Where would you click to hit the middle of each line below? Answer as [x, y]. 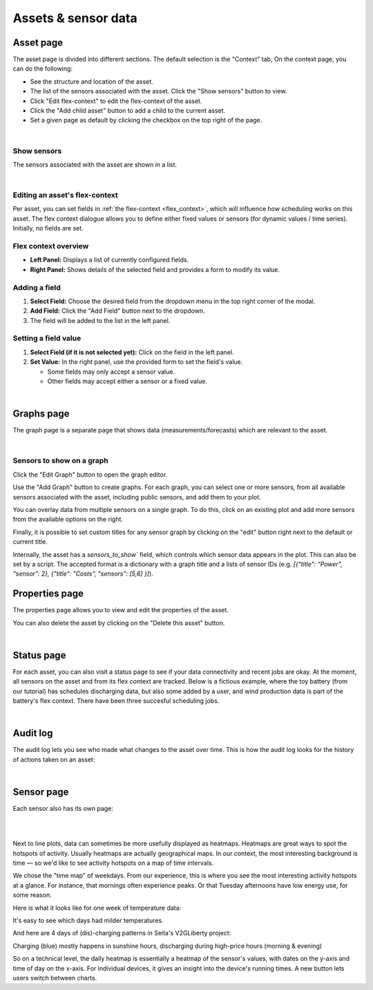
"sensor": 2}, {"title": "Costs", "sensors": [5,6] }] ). [83, 574]
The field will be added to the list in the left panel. [100, 320]
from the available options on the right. [68, 520]
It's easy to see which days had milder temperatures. [88, 921]
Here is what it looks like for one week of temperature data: [97, 908]
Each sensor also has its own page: [63, 809]
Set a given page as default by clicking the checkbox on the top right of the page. [146, 120]
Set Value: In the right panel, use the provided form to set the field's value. [136, 362]
